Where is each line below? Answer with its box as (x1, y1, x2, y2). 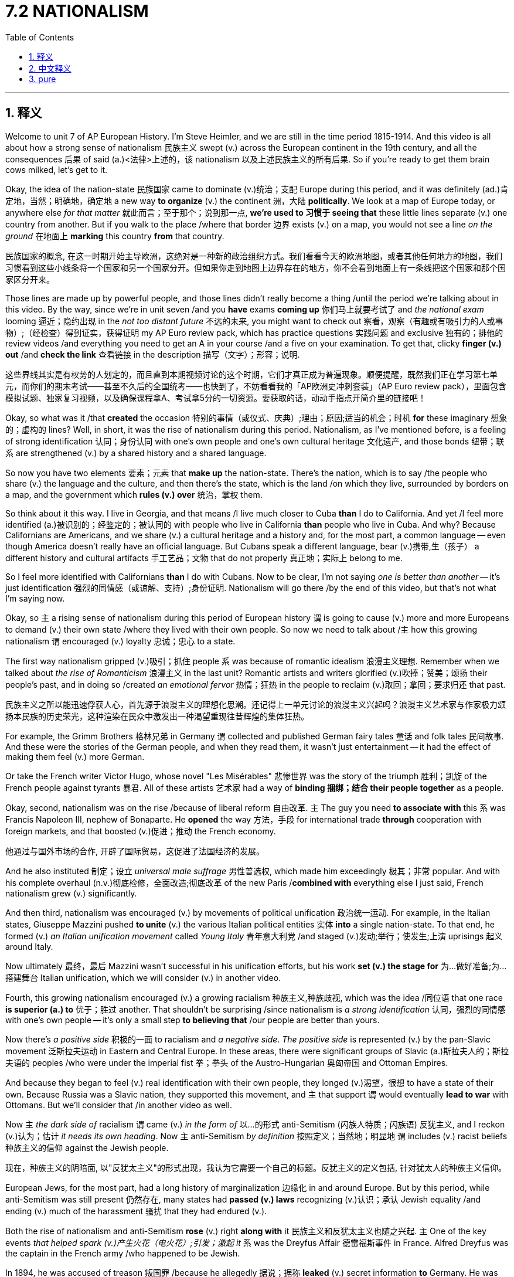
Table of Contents (5, 32, 74, 42)
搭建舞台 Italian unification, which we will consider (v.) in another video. (5, 972, 281, 983)
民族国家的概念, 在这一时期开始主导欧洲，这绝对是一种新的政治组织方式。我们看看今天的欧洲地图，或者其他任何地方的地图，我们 (5, 250, 502, 261)
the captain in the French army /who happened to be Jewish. (5, 1248, 240, 1258)
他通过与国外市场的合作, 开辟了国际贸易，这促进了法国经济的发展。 (5, 845, 264, 856)
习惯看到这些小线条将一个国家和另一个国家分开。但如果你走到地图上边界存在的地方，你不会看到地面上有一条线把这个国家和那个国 (5, 262, 506, 273)
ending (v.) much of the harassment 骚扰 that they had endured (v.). (5, 1205, 267, 1216)
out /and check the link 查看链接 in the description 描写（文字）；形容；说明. (5, 349, 300, 359)
